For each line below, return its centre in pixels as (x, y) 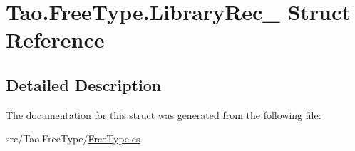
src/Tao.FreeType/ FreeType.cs (73, 139)
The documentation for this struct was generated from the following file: (164, 114)
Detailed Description (84, 84)
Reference (55, 40)
